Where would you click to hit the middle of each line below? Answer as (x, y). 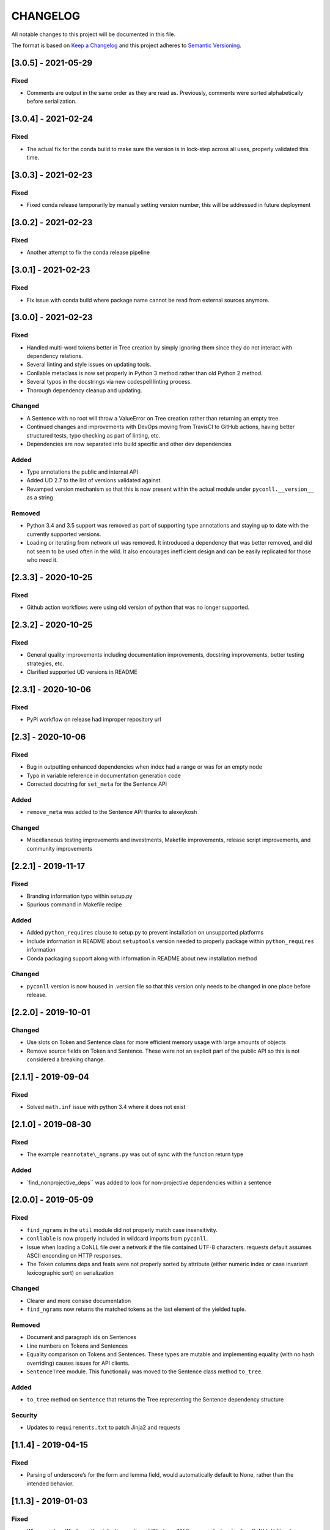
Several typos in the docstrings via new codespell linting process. (109, 382)
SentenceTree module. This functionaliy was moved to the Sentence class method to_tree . (145, 1371)
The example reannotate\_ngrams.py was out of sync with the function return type (135, 1154)
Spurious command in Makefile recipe (74, 905)
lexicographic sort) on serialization (70, 1272)
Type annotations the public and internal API (82, 472)
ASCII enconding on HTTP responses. (74, 1255)
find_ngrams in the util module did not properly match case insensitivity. (122, 1230)
